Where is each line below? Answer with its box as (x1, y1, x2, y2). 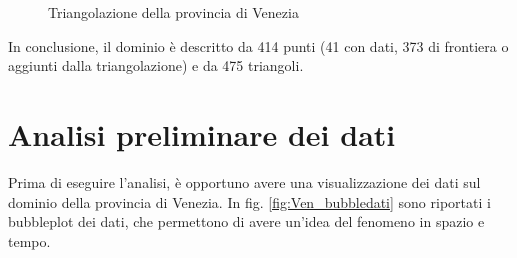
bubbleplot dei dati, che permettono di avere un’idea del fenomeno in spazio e (8, 211, 485, 232)
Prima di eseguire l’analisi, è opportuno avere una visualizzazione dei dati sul (8, 171, 481, 192)
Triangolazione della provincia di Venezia (48, 2, 299, 22)
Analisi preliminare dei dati (8, 113, 396, 154)
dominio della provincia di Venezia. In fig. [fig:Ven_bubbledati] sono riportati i (8, 191, 491, 212)
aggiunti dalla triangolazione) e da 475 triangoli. (8, 55, 304, 76)
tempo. (8, 230, 51, 251)
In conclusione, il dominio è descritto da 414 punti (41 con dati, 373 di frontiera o (8, 35, 509, 56)
